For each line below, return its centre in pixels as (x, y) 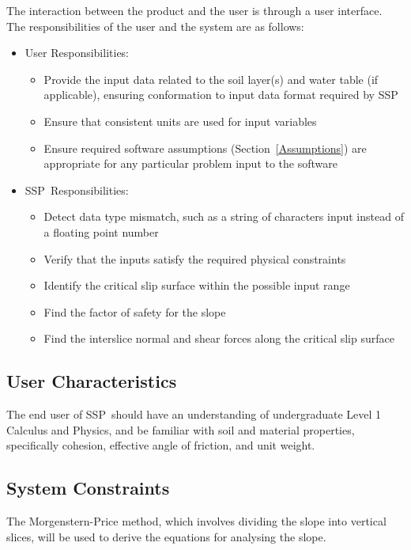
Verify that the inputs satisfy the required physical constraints (195, 258)
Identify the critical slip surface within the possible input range (197, 285)
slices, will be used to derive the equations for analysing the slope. (166, 536)
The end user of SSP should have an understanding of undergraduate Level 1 (194, 414)
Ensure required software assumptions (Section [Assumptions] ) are (205, 148)
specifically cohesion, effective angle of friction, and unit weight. (161, 445)
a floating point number (101, 231)
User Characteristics (92, 381)
